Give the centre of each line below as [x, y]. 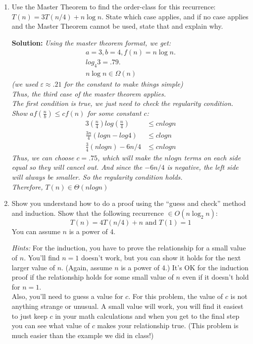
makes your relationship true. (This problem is [168, 325]
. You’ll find [42, 257]
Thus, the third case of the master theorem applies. [89, 93]
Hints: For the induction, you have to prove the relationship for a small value [129, 248]
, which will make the [130, 157]
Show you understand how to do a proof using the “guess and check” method [129, 203]
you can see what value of [51, 325]
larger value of [33, 267]
